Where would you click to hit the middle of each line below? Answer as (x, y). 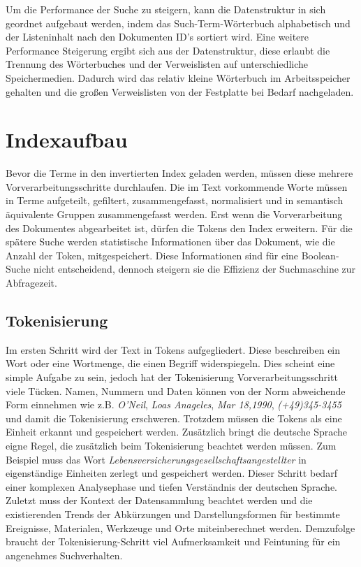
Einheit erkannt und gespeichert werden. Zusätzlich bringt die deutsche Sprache (177, 432)
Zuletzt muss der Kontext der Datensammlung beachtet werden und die (159, 500)
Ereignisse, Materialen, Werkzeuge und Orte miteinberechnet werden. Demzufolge (180, 527)
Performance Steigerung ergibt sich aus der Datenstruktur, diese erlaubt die (168, 50)
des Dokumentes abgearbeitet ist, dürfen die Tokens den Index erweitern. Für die (179, 228)
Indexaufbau (67, 139)
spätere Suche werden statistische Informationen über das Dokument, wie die (170, 242)
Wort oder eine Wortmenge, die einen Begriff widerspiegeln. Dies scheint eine (170, 363)
